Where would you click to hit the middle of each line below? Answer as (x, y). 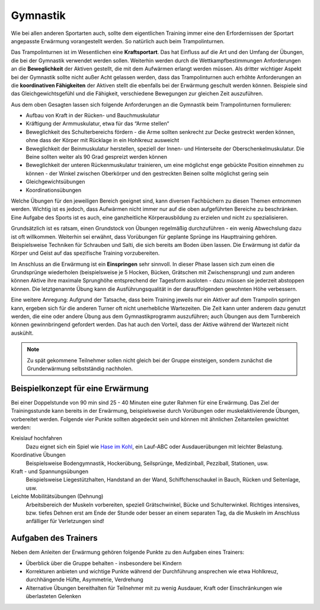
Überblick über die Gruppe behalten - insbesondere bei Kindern (104, 563)
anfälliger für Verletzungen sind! (65, 521)
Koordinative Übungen (38, 455)
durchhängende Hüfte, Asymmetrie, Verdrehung (84, 580)
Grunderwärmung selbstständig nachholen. (80, 368)
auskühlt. (22, 333)
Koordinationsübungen (54, 190)
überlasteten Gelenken (53, 596)
